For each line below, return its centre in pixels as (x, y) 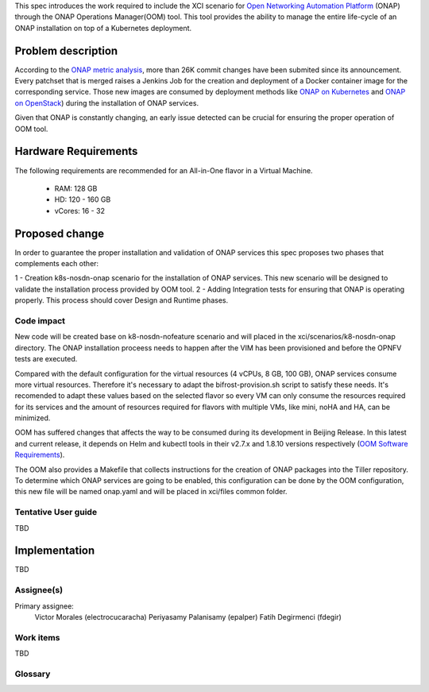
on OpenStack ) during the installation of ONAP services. (106, 102)
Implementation (55, 551)
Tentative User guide (56, 512)
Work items (37, 637)
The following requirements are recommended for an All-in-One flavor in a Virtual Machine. (164, 170)
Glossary (33, 674)
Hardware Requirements (76, 151)
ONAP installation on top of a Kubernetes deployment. (103, 28)
